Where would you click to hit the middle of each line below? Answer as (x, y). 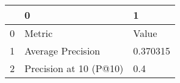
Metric (39, 33)
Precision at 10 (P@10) (74, 68)
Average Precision (62, 51)
